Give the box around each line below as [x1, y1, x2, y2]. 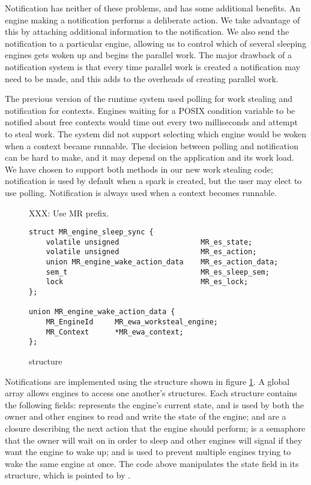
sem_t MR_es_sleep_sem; [46, 267, 270, 276]
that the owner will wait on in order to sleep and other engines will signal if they [5, 433, 303, 446]
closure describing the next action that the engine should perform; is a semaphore [5, 421, 306, 434]
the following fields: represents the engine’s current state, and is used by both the [5, 398, 304, 411]
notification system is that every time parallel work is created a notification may [5, 60, 300, 73]
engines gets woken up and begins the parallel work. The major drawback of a [5, 49, 292, 61]
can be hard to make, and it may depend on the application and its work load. [5, 151, 294, 164]
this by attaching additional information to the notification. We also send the [5, 25, 289, 38]
